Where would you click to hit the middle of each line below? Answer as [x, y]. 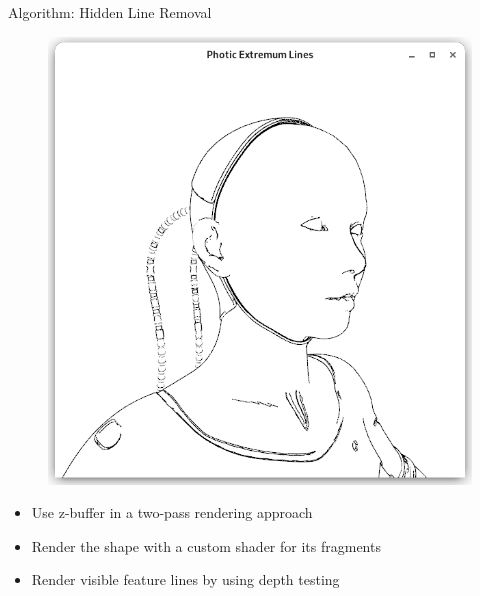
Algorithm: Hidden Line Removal [110, 12]
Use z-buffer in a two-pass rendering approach [172, 512]
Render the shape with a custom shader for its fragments [206, 545]
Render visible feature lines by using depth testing [185, 579]
